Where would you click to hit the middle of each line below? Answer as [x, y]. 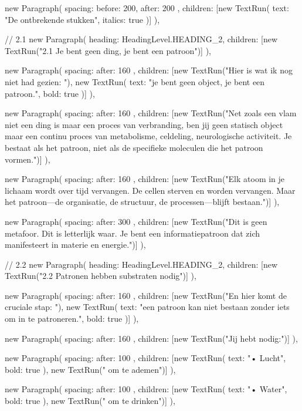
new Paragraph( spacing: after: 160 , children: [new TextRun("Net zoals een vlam [151, 113]
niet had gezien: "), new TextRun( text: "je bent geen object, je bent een [135, 81]
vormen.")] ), [28, 159]
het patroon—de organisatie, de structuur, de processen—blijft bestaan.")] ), [142, 202]
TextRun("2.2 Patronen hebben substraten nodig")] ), [101, 276]
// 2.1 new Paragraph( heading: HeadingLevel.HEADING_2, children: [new [141, 39]
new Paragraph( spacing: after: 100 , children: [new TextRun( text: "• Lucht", [145, 358]
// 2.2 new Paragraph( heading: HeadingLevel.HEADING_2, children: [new [141, 264]
